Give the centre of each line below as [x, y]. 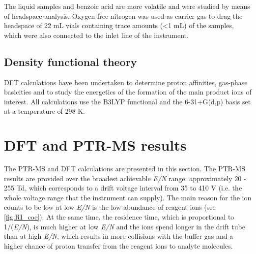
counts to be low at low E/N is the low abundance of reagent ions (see [110, 207]
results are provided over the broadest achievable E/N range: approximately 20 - [125, 178]
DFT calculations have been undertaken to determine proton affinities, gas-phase [126, 82]
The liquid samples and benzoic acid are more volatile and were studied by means [127, 6]
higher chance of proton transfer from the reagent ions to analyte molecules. [118, 245]
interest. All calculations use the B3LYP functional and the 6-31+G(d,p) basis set [128, 101]
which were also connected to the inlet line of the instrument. [96, 35]
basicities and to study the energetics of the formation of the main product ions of [128, 92]
